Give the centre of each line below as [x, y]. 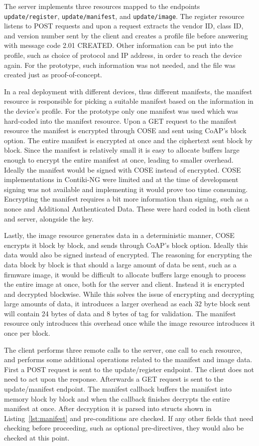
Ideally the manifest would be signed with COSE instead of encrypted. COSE [123, 169]
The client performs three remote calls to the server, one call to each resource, [123, 349]
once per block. [27, 333]
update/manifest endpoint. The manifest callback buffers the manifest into [118, 389]
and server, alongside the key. [49, 218]
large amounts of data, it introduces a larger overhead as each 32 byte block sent [127, 304]
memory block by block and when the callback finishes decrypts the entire [117, 398]
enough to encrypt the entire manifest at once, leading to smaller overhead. [119, 159]
